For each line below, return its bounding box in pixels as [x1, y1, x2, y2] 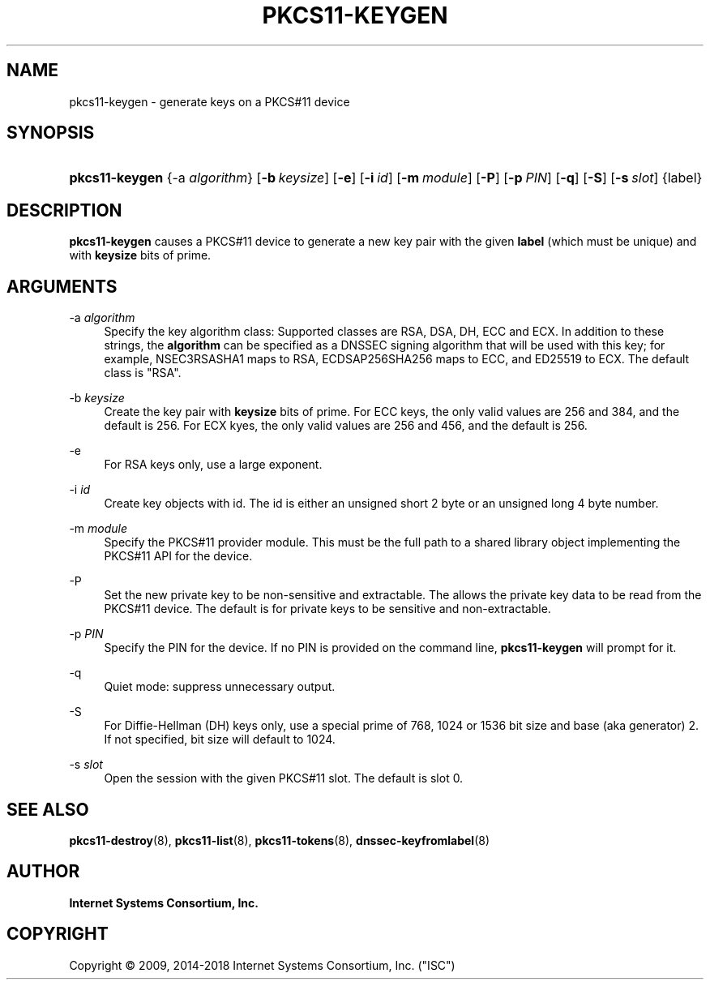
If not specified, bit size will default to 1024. [104, 732, 336, 747]
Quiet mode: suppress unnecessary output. [104, 679, 336, 694]
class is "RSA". [104, 366, 182, 380]
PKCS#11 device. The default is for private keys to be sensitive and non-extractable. [104, 602, 551, 616]
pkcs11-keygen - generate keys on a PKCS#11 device [69, 94, 350, 109]
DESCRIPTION [6, 199, 122, 221]
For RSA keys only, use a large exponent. [104, 457, 323, 472]
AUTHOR [6, 861, 80, 882]
